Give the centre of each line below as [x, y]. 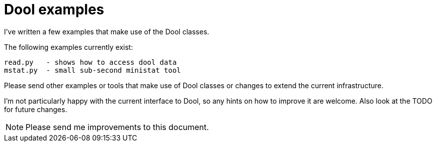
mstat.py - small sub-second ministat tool [93, 70]
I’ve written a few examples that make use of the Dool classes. [107, 31]
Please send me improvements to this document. [117, 127]
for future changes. [36, 109]
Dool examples [54, 9]
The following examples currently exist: [69, 47]
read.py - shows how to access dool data [90, 62]
